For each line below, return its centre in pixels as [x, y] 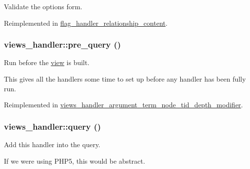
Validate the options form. [43, 6]
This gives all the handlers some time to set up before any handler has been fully [125, 79]
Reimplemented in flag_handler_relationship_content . [86, 23]
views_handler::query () [53, 126]
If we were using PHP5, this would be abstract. [75, 161]
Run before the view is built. [47, 62]
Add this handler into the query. [52, 144]
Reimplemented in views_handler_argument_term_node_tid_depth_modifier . [124, 105]
